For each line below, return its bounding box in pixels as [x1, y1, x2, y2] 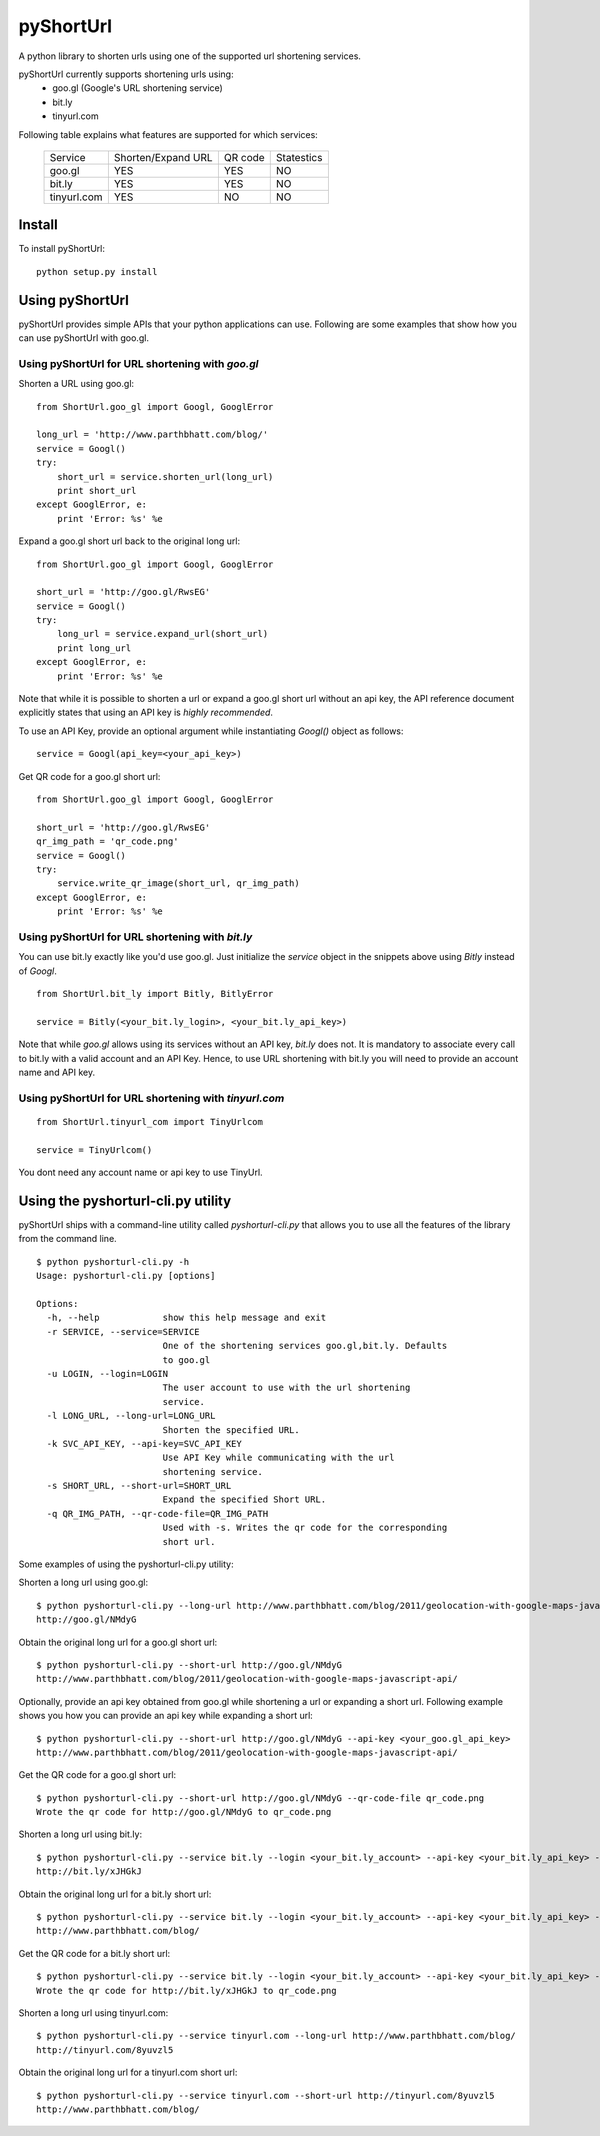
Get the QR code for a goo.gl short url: [18, 1769, 177, 1781]
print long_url [56, 642, 132, 654]
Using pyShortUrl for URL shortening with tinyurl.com [18, 1091, 285, 1105]
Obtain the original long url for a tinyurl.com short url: [18, 2066, 238, 2079]
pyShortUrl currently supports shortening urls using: [18, 68, 234, 80]
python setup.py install [36, 266, 158, 277]
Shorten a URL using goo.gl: [18, 378, 135, 390]
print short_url [56, 485, 137, 496]
